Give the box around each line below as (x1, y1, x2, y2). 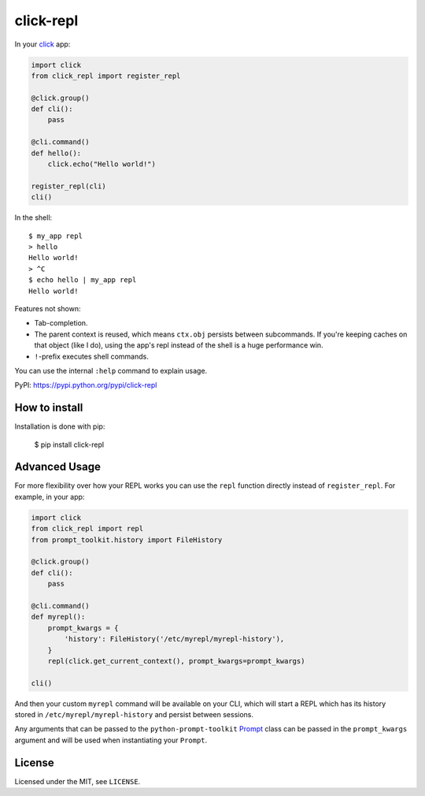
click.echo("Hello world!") (47, 160, 157, 169)
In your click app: (14, 39, 71, 49)
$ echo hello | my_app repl (28, 276, 137, 285)
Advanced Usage (14, 460, 102, 474)
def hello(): (31, 148, 82, 158)
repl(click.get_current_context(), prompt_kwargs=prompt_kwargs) (47, 657, 305, 665)
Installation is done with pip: (14, 422, 105, 431)
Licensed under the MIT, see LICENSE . (14, 776, 141, 786)
